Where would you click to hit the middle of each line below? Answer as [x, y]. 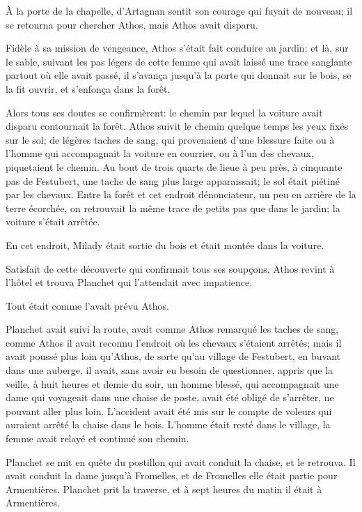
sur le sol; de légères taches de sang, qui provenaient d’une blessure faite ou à [170, 139]
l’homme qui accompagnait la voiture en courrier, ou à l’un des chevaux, [160, 153]
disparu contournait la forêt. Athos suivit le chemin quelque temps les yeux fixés [177, 126]
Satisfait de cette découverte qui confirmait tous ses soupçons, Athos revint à [170, 268]
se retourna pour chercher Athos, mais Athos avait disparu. [132, 24]
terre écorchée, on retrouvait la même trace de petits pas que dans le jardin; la [173, 208]
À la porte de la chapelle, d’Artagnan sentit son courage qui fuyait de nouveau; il [179, 10]
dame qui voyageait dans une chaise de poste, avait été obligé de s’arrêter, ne [170, 397]
